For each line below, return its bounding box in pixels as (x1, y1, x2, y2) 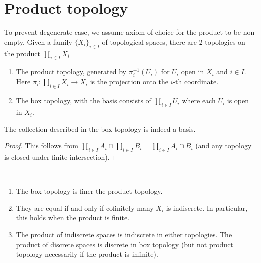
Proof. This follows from (4, 140, 78, 151)
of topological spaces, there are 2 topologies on (102, 36, 245, 47)
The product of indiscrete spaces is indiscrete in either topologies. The (16, 229, 232, 240)
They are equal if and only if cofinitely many (16, 202, 154, 213)
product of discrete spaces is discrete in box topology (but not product (16, 239, 233, 249)
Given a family (27, 36, 72, 47)
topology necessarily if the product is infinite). (16, 249, 158, 259)
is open (227, 95, 249, 106)
